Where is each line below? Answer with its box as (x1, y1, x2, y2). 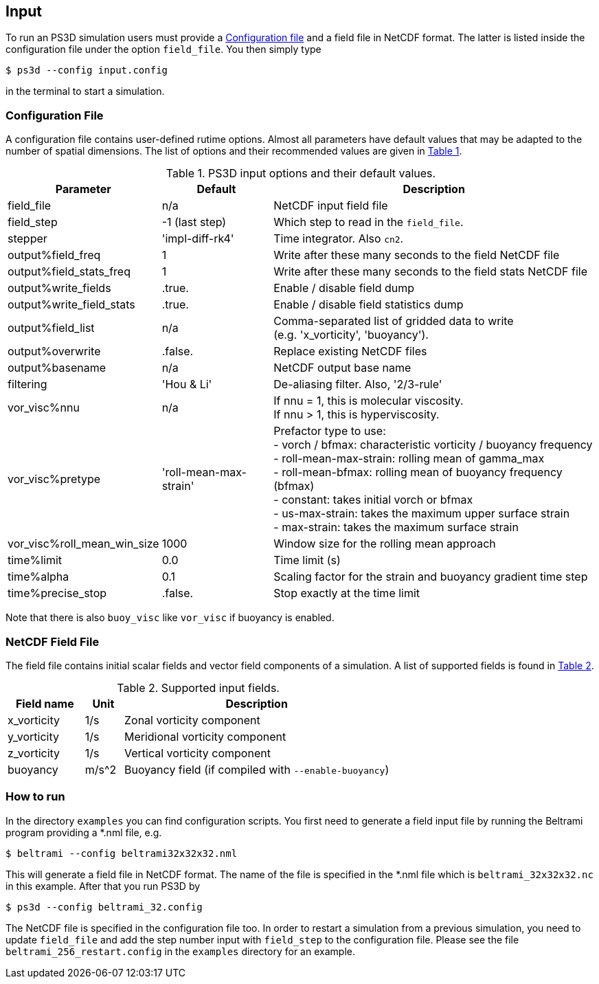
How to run (5, 790, 65, 804)
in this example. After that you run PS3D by (5, 880, 201, 892)
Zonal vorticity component (124, 713, 260, 727)
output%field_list (8, 321, 95, 335)
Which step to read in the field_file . (273, 215, 464, 230)
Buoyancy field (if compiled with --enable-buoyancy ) (124, 762, 389, 776)
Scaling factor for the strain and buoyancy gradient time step (273, 570, 588, 584)
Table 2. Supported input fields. (117, 680, 280, 695)
